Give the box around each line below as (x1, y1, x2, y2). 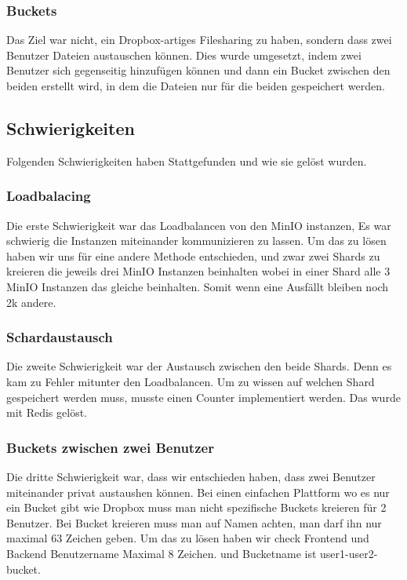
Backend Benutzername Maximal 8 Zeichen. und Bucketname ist (6, 545, 317, 561)
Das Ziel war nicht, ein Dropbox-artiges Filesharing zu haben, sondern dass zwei (6, 31, 392, 48)
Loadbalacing (6, 186, 91, 206)
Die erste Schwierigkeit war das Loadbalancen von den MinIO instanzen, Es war (6, 217, 391, 233)
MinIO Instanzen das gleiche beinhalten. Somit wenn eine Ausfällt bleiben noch (6, 278, 389, 294)
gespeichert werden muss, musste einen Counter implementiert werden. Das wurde (6, 388, 401, 405)
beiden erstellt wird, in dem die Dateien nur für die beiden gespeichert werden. (6, 78, 385, 93)
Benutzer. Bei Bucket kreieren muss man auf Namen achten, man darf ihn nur (6, 514, 382, 531)
